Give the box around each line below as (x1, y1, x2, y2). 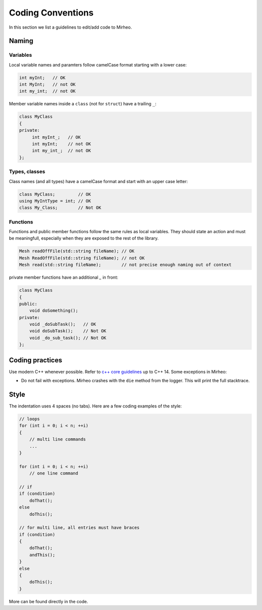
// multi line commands (29, 437, 86, 442)
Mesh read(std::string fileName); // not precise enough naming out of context (19, 262, 232, 268)
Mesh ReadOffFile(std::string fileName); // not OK (19, 255, 145, 261)
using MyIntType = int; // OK (19, 198, 91, 203)
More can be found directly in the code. (9, 598, 88, 604)
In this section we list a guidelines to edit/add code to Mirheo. (9, 24, 132, 30)
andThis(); (29, 552, 55, 558)
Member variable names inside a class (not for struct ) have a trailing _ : (9, 101, 157, 107)
